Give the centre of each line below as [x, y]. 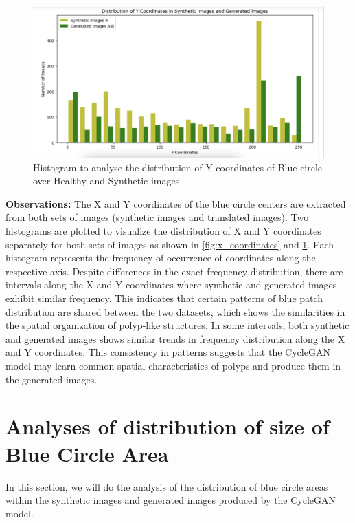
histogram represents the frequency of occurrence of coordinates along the [161, 258]
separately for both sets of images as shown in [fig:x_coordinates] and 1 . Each [170, 244]
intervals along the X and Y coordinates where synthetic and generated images [171, 285]
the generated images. [51, 379]
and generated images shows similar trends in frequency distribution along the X [175, 338]
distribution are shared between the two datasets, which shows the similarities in [175, 311]
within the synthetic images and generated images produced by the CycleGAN [171, 500]
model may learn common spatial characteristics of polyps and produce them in [173, 366]
